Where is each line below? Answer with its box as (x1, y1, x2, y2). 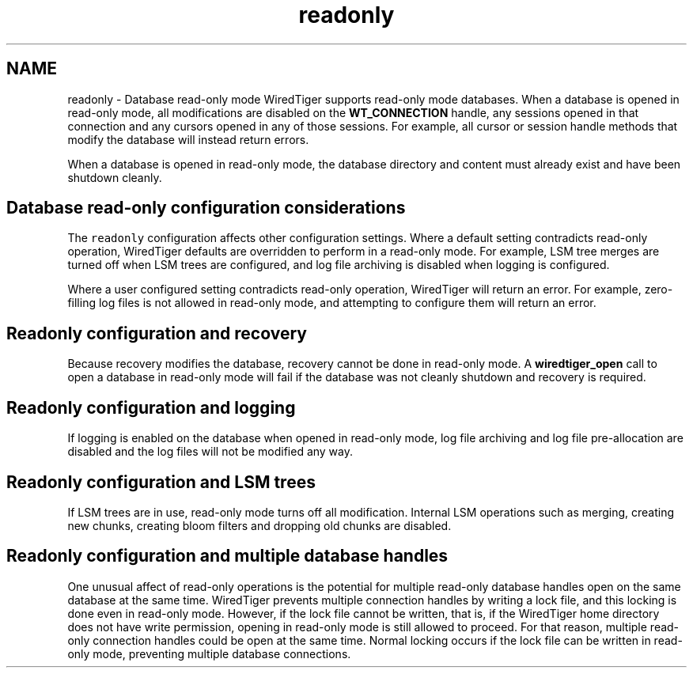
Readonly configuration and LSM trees (6, 471, 316, 492)
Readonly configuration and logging (6, 397, 296, 418)
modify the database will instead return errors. (67, 132, 309, 146)
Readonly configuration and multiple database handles (6, 546, 449, 566)
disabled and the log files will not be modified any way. (67, 445, 354, 459)
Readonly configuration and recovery (6, 323, 307, 343)
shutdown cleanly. (67, 170, 162, 184)
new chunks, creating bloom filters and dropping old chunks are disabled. (67, 518, 452, 532)
